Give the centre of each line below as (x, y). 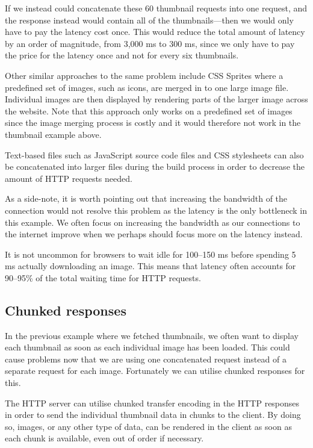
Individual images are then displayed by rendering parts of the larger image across (156, 99)
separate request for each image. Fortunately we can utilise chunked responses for (155, 371)
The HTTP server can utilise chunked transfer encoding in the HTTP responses (152, 403)
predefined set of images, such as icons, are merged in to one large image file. (147, 87)
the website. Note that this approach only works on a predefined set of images (149, 110)
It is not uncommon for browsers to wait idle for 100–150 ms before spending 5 (150, 254)
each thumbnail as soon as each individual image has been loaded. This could (147, 347)
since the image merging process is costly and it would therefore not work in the (153, 123)
